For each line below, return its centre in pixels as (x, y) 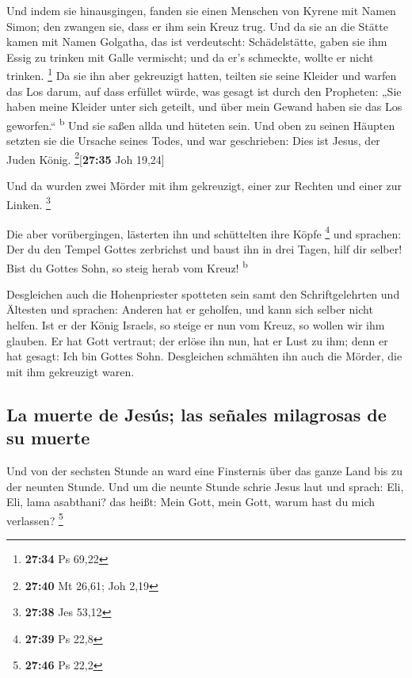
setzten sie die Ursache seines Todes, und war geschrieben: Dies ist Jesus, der (193, 141)
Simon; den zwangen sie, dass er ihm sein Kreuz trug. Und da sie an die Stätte (197, 26)
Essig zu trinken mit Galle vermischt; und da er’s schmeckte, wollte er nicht (190, 57)
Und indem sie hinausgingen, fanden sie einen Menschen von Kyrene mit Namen (201, 10)
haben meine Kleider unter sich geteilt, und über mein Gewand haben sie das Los (204, 107)
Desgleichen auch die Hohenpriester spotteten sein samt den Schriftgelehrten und (203, 293)
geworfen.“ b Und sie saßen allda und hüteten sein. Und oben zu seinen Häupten (201, 124)
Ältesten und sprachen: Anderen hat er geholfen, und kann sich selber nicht (190, 309)
